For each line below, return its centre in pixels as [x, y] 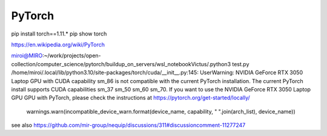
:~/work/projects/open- [72, 56]
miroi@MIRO [27, 56]
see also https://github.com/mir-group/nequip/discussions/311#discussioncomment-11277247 [128, 125]
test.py [241, 64]
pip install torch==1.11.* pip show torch [59, 34]
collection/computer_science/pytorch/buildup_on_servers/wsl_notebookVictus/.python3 [121, 64]
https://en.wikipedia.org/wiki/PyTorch [58, 45]
